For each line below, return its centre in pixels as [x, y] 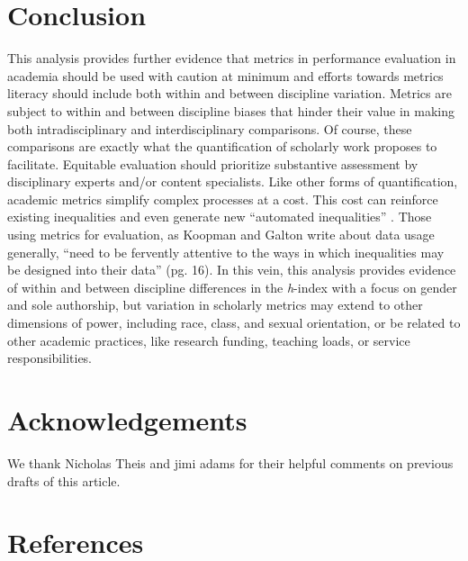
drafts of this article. [64, 480]
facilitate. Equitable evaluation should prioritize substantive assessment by [213, 163]
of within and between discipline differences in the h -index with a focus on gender [232, 287]
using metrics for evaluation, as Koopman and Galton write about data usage [221, 235]
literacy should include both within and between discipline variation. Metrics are [229, 93]
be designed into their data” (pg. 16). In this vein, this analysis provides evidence [232, 270]
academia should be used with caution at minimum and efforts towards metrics [225, 75]
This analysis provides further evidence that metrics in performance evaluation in [232, 58]
